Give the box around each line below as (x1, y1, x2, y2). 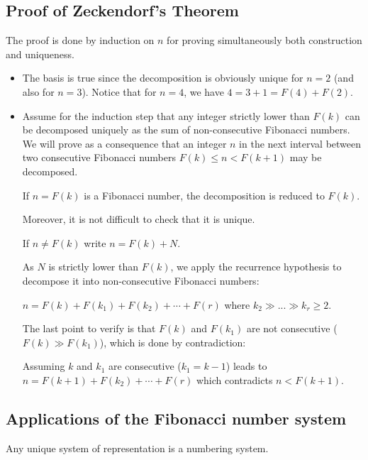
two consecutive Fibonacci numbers (22, 150, 176, 165)
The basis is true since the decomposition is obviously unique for (22, 70, 303, 85)
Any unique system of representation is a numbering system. (6, 440, 269, 455)
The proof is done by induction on (6, 33, 155, 48)
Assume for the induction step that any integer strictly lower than (22, 108, 310, 123)
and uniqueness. (6, 46, 75, 61)
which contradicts (196, 372, 273, 387)
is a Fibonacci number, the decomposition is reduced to (84, 187, 325, 202)
